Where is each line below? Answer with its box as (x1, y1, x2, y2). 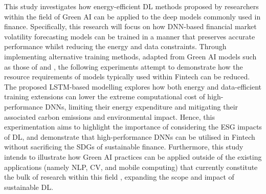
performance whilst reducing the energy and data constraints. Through (4, 41, 227, 52)
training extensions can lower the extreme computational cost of (4, 91, 205, 102)
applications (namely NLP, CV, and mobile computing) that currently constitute (4, 161, 258, 172)
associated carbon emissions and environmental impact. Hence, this (4, 111, 215, 122)
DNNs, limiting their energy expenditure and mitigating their (45, 101, 238, 112)
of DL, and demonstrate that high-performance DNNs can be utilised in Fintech (4, 131, 255, 142)
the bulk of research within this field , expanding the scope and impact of (4, 171, 234, 182)
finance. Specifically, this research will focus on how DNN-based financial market (4, 21, 257, 32)
